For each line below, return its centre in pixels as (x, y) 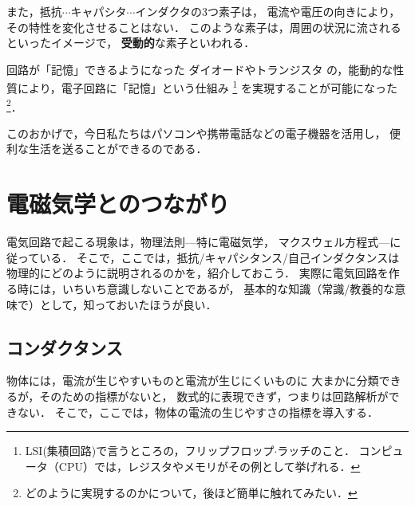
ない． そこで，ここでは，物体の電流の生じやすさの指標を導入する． (198, 412)
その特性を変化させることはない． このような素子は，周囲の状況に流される (204, 27)
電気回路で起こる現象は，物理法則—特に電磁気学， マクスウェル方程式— (198, 242)
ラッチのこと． (316, 451)
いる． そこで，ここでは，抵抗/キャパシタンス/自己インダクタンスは (219, 257)
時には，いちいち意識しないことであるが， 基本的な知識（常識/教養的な (206, 288)
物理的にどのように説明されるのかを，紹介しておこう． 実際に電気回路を (198, 273)
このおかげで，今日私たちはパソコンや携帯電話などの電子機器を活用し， (196, 133)
